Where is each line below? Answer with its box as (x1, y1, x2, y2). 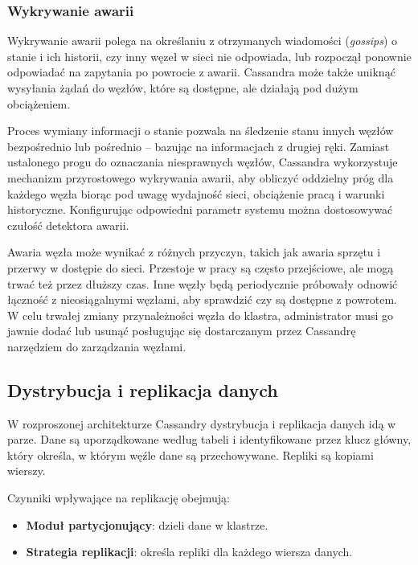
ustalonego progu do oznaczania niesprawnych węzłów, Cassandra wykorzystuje (7, 154, 398, 170)
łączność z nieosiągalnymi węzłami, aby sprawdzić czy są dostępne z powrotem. (7, 291, 397, 308)
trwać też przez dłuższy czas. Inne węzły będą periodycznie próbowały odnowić (7, 275, 398, 292)
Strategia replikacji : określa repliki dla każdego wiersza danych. (26, 543, 353, 560)
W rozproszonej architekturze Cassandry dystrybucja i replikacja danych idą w (7, 415, 396, 432)
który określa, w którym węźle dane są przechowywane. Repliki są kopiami (7, 446, 374, 463)
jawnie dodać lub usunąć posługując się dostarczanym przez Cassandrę (7, 322, 356, 339)
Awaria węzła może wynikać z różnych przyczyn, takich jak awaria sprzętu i (7, 244, 381, 260)
